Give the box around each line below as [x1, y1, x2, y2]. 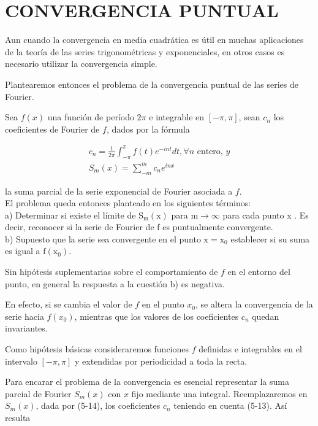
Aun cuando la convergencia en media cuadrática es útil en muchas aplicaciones [5, 33, 304, 46]
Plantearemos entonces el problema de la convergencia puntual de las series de [5, 77, 299, 90]
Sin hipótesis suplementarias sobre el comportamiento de [5, 265, 218, 278]
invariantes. [5, 322, 48, 335]
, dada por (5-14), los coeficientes [36, 399, 161, 412]
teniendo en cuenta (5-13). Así [173, 399, 287, 412]
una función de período [47, 110, 134, 123]
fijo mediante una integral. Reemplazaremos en [131, 387, 308, 400]
